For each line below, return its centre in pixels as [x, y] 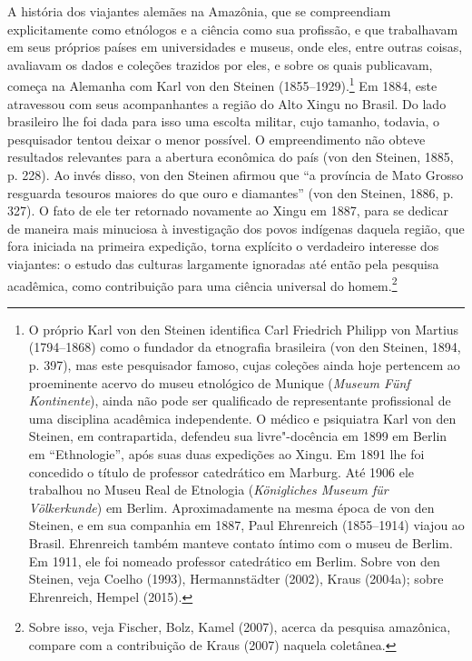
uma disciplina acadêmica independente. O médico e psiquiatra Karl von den [242, 418]
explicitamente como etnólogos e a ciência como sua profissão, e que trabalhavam [233, 29]
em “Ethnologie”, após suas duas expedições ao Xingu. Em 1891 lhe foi [226, 453]
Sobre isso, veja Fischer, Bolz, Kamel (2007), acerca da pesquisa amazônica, [240, 627]
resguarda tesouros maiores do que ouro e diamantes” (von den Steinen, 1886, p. [231, 192]
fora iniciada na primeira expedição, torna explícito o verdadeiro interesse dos [223, 246]
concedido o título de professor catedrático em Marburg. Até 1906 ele [221, 471]
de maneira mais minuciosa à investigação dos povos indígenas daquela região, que [236, 228]
